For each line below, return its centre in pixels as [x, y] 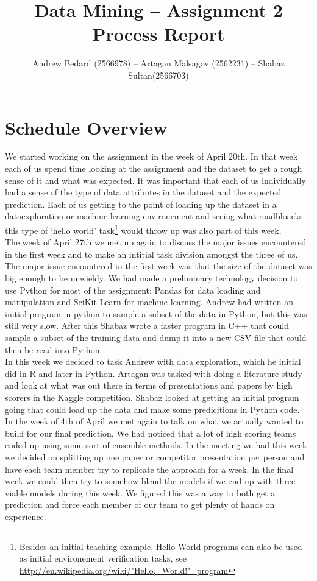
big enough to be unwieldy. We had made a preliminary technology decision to [151, 278]
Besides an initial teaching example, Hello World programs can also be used [161, 546]
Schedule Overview [86, 127]
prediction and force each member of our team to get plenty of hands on [140, 505]
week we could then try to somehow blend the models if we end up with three [150, 481]
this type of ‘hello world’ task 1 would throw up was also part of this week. [143, 229]
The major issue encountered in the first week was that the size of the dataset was [158, 266]
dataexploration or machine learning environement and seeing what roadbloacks [154, 216]
